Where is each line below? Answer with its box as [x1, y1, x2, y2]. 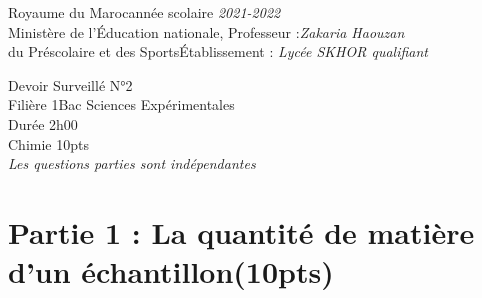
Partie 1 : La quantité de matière [8, 211, 475, 252]
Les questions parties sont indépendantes [8, 153, 256, 174]
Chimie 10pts [8, 133, 89, 154]
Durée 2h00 [8, 113, 78, 134]
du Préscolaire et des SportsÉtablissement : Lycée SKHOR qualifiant [8, 41, 429, 62]
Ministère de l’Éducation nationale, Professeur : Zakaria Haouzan [8, 21, 405, 42]
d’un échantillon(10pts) [8, 251, 334, 292]
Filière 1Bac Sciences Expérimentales [8, 94, 235, 115]
